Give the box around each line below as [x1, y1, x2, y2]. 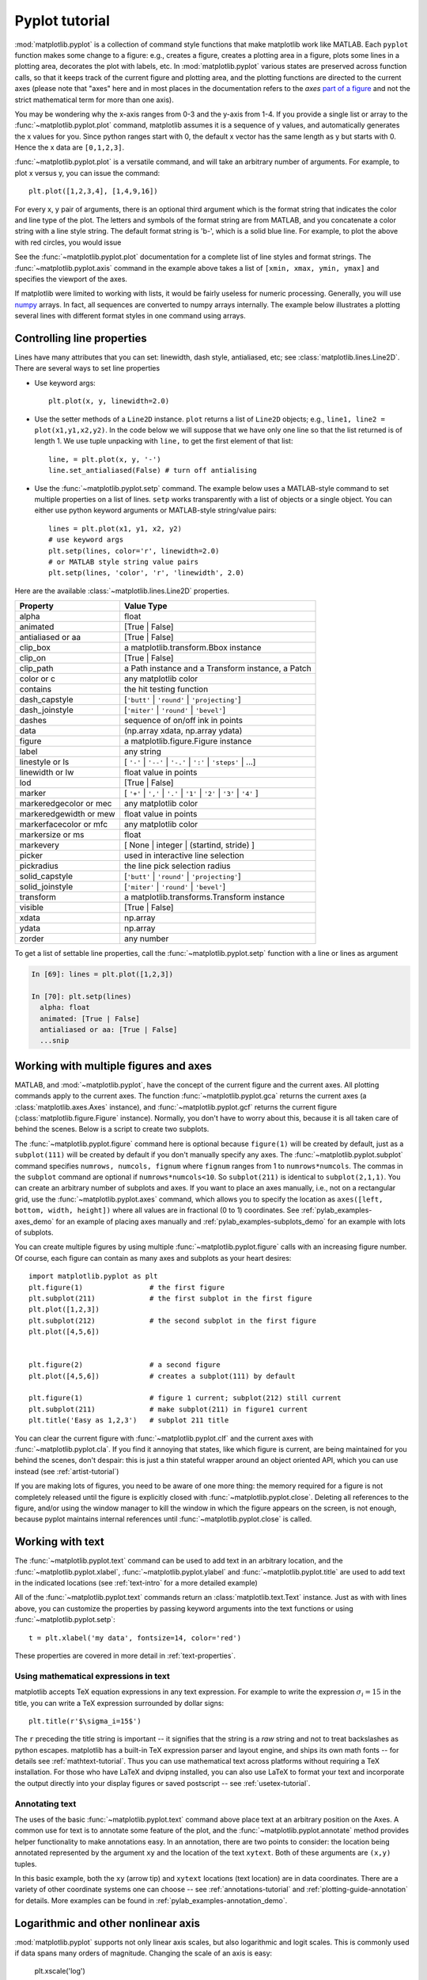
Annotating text [14, 1798, 77, 1809]
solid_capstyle [19, 871, 73, 882]
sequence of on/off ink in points [123, 715, 244, 726]
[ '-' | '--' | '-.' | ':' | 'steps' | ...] [123, 756, 256, 767]
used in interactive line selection [123, 850, 244, 861]
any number [123, 933, 169, 944]
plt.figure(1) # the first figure [28, 1283, 225, 1292]
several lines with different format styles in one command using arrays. [14, 311, 246, 321]
